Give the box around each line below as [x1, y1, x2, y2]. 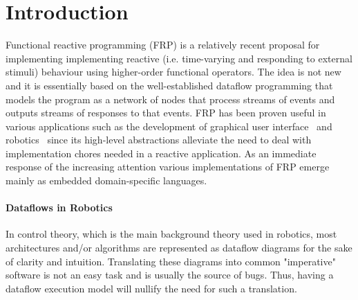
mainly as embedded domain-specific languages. [6, 173, 207, 188]
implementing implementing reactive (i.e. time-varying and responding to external [6, 51, 352, 65]
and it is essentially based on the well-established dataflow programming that [6, 78, 333, 92]
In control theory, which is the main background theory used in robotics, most [6, 227, 337, 241]
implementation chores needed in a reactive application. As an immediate [6, 145, 317, 160]
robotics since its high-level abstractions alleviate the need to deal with [6, 132, 312, 147]
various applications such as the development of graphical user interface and [6, 118, 332, 133]
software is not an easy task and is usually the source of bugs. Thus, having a [6, 267, 334, 282]
